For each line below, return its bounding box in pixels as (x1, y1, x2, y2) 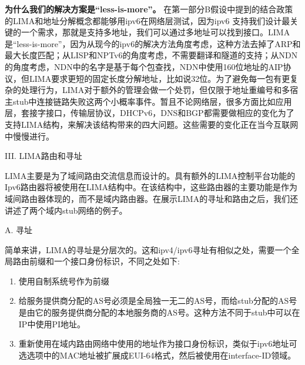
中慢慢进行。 (5, 130, 54, 142)
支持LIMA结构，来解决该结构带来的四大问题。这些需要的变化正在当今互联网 (5, 118, 299, 130)
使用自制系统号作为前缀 (18, 274, 109, 287)
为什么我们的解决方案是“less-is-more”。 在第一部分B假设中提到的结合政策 (5, 3, 293, 15)
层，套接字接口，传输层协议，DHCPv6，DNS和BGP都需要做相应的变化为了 (5, 107, 294, 119)
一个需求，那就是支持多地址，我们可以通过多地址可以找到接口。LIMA (21, 26, 290, 38)
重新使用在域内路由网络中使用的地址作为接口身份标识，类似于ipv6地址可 (18, 337, 297, 350)
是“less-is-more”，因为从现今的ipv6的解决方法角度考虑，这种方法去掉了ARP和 (5, 37, 301, 49)
